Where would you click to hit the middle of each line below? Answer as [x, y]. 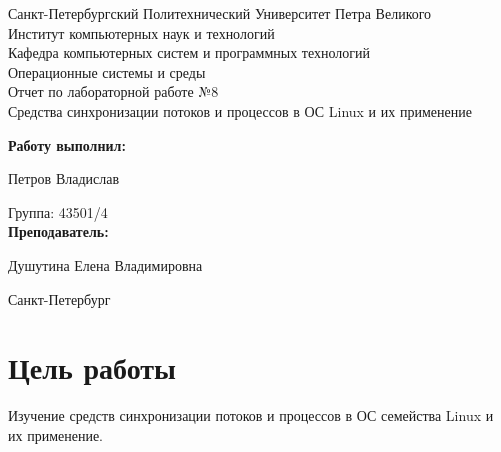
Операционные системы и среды [107, 71]
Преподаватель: [58, 231]
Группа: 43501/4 [58, 211]
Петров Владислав [64, 178]
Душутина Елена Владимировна [105, 264]
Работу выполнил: [67, 144]
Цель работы [92, 367]
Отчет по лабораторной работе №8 [113, 91]
